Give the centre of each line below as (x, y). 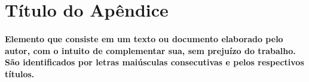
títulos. (20, 73)
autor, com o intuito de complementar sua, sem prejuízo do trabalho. (150, 50)
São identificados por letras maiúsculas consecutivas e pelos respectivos (154, 62)
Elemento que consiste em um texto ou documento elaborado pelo (144, 38)
